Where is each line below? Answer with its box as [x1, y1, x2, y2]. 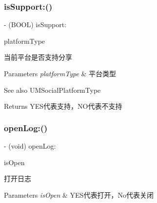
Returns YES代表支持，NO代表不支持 [4, 101, 122, 111]
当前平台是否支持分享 [4, 52, 72, 62]
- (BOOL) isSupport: [4, 19, 67, 30]
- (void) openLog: [4, 141, 56, 151]
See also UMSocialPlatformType [4, 85, 101, 95]
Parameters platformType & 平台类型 [4, 68, 117, 78]
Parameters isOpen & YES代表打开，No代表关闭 [4, 189, 154, 200]
